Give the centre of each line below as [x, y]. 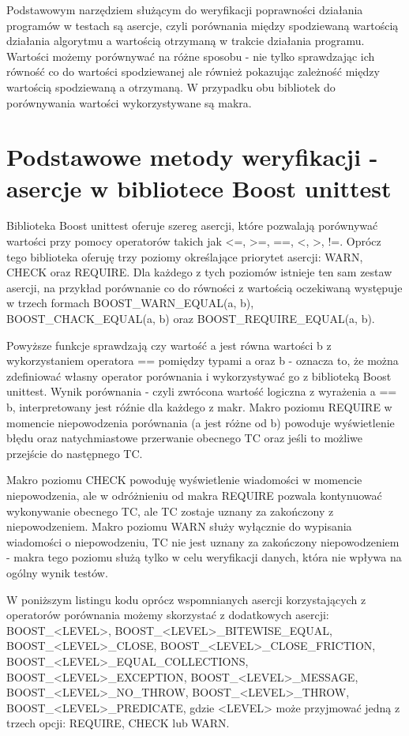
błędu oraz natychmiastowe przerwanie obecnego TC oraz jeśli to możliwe [184, 438]
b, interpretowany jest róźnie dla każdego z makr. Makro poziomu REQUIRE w [199, 407]
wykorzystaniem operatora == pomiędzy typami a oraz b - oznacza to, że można [203, 360]
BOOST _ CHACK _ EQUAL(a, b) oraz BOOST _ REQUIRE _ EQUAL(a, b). [191, 319]
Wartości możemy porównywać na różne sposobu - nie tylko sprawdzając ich [191, 56]
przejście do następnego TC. [75, 453]
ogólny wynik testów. [57, 572]
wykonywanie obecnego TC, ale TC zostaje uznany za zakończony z [170, 511]
